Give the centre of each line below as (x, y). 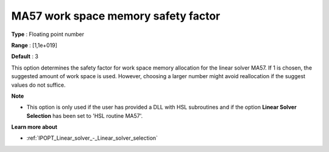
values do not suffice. (38, 85)
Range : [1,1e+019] (34, 45)
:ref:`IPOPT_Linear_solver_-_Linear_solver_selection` (92, 138)
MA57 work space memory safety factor (116, 16)
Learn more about (34, 127)
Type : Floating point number (48, 34)
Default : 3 (25, 56)
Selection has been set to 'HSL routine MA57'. (85, 115)
